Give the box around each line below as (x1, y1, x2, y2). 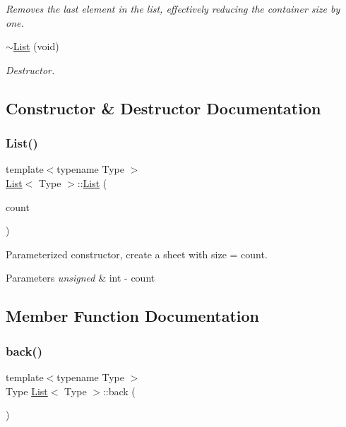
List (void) (13, 39, 59, 54)
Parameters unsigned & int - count (6, 270, 155, 285)
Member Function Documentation (6, 305, 260, 327)
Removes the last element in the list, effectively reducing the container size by (6, 1, 340, 16)
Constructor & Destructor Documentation (6, 97, 321, 119)
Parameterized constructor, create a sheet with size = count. (6, 246, 268, 261)
